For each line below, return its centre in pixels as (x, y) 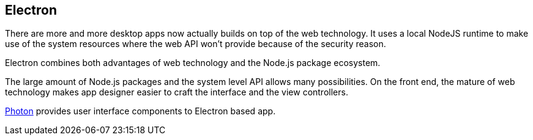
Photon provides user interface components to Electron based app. (140, 111)
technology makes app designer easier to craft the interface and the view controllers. (177, 92)
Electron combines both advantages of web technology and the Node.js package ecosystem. (193, 63)
